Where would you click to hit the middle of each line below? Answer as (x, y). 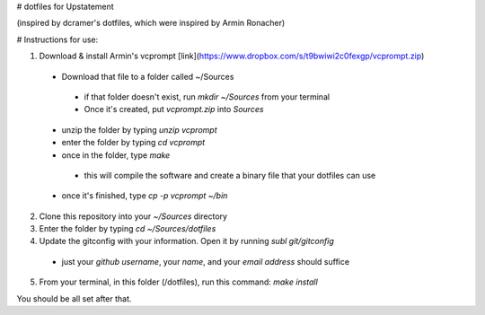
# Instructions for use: (57, 39)
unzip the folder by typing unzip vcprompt (139, 129)
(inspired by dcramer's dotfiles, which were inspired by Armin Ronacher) (151, 23)
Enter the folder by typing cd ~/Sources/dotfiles (128, 229)
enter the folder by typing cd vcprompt (133, 143)
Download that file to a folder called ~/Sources (148, 76)
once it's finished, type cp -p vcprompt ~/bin (145, 196)
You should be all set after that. (74, 298)
